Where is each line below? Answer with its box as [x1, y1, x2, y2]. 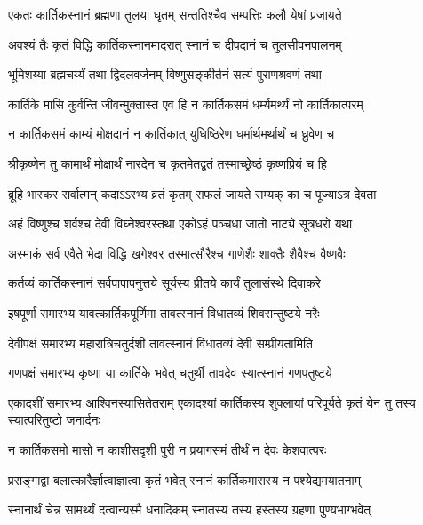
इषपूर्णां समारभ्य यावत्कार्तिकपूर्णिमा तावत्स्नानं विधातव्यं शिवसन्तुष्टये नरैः [8, 303, 320, 322]
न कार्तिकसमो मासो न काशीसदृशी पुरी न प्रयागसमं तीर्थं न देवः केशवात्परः [8, 440, 327, 458]
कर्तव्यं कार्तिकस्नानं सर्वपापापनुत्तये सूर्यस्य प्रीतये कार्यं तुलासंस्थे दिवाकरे [8, 274, 321, 292]
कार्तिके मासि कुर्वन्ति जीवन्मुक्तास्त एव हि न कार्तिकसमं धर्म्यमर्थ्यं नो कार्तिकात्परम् [8, 94, 363, 113]
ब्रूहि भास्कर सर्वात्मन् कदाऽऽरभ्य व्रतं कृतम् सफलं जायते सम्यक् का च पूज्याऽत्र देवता [8, 184, 377, 203]
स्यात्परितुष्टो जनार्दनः [8, 410, 100, 429]
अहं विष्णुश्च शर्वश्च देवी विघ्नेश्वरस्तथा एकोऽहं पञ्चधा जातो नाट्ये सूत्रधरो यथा [8, 214, 353, 233]
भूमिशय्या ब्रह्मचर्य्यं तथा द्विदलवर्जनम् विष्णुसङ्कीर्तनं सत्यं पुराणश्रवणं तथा [8, 65, 322, 84]
